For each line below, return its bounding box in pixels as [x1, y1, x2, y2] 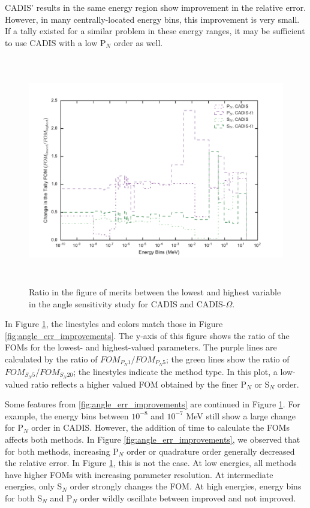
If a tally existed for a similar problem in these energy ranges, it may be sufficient [5, 25, 305, 37]
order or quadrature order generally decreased [127, 444, 295, 457]
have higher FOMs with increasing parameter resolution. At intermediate [5, 468, 273, 480]
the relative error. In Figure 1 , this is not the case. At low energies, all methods [5, 456, 297, 469]
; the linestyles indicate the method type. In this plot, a [73, 365, 278, 377]
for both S [5, 491, 43, 504]
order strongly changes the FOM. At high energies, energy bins [70, 480, 302, 492]
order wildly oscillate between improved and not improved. [80, 491, 296, 504]
